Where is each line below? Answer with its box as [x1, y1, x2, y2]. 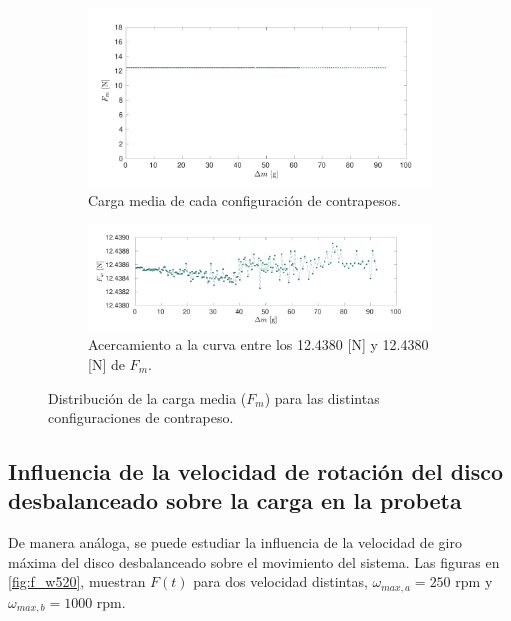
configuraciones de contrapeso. [48, 407, 234, 428]
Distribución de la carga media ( [48, 387, 247, 408]
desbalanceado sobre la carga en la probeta [8, 485, 462, 516]
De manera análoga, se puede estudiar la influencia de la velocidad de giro [8, 532, 462, 553]
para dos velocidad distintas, [193, 571, 368, 592]
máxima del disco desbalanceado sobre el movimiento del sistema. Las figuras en [8, 551, 500, 572]
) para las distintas [264, 387, 380, 408]
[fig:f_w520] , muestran [8, 571, 146, 592]
